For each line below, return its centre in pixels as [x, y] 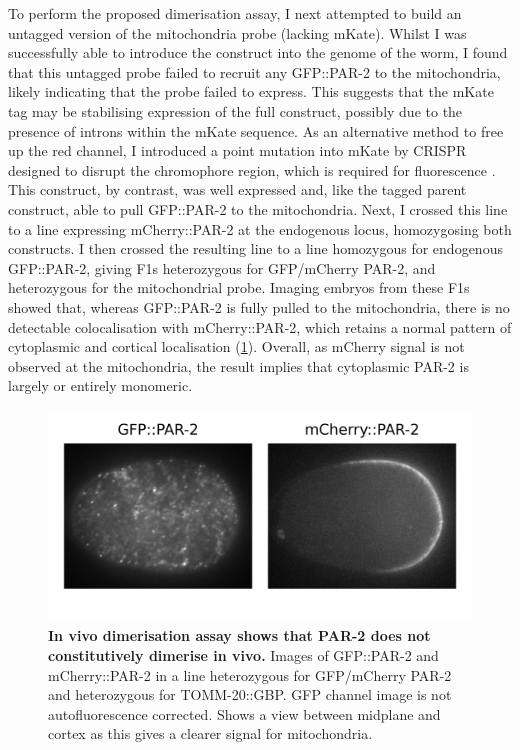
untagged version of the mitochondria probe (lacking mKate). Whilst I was [237, 32]
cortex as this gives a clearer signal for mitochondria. [210, 733]
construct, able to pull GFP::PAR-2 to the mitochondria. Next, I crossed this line [258, 208]
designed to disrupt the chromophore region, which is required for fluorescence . [252, 169]
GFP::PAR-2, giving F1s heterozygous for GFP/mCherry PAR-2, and [222, 267]
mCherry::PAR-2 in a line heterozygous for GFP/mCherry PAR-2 [250, 674]
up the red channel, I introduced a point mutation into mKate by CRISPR [237, 150]
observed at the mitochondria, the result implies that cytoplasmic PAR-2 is [238, 365]
